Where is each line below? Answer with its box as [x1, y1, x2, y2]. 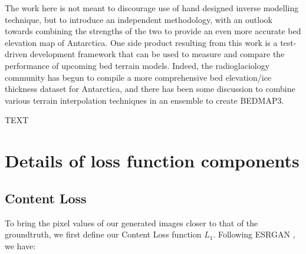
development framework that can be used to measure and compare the [29, 48, 285, 60]
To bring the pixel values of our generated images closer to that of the [5, 216, 258, 229]
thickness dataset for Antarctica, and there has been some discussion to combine [5, 83, 295, 95]
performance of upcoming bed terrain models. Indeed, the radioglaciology [5, 59, 270, 71]
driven [5, 48, 28, 60]
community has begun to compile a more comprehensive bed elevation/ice [5, 71, 272, 83]
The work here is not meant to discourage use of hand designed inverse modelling [5, 2, 299, 14]
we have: [5, 239, 36, 252]
